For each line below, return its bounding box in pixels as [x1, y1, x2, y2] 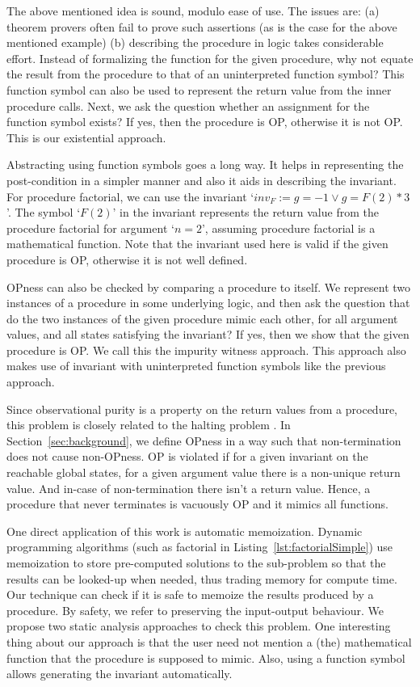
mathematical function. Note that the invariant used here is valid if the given [6, 235, 388, 252]
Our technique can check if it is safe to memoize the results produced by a [6, 586, 374, 603]
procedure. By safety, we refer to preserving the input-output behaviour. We [6, 601, 384, 618]
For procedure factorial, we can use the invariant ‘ [6, 188, 254, 204]
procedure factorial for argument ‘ [6, 219, 174, 236]
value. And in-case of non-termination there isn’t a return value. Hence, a [6, 479, 371, 496]
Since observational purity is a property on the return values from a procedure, [6, 400, 398, 417]
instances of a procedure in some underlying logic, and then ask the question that [6, 294, 410, 311]
